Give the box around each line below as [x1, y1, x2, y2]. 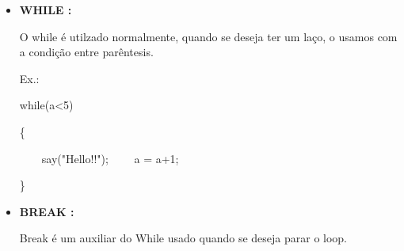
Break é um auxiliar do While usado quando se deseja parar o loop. [19, 230, 348, 246]
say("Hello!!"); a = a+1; [41, 150, 179, 166]
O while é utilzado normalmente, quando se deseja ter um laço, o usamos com [19, 28, 398, 44]
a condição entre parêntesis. [19, 44, 154, 60]
